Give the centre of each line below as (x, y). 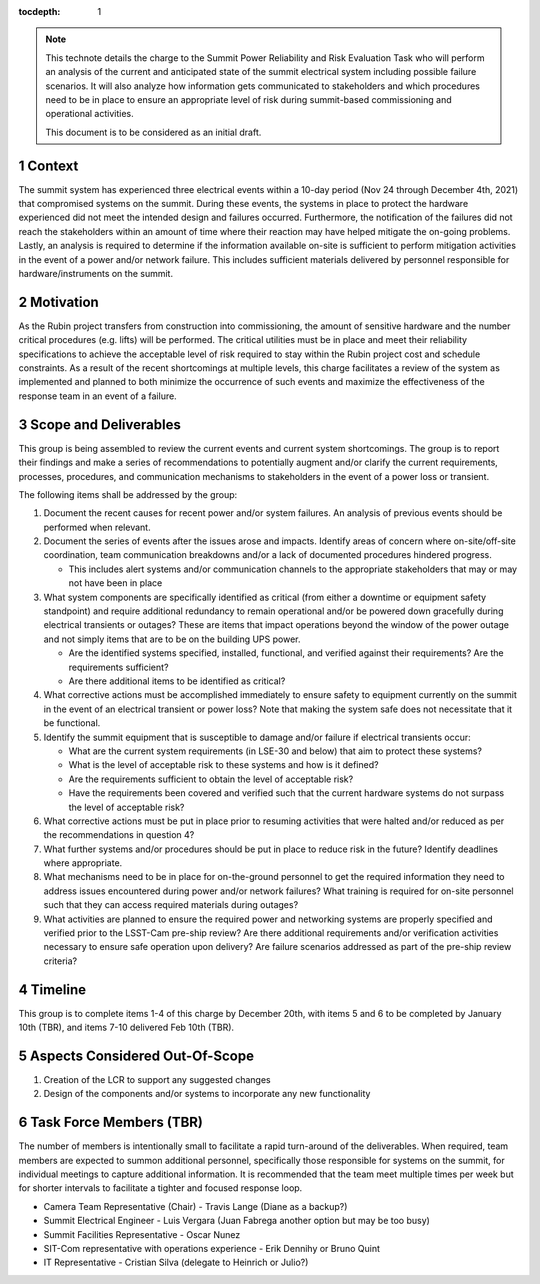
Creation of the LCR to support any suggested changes (157, 1080)
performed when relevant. (97, 527)
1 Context (48, 165)
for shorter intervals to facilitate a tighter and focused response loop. (160, 1188)
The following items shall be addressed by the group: (128, 494)
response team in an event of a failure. (97, 396)
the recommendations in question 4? (119, 835)
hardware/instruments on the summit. (96, 273)
